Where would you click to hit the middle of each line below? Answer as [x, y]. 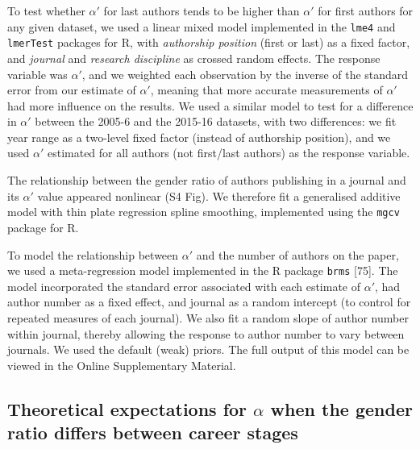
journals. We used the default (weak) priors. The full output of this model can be [208, 349]
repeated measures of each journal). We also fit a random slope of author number [208, 317]
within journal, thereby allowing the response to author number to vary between [206, 333]
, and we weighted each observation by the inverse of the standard [245, 74]
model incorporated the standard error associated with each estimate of [184, 286]
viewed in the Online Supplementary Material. [122, 365]
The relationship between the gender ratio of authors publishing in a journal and [207, 180]
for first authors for [366, 10]
